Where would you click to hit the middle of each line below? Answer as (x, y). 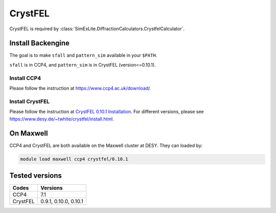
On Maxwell (29, 133)
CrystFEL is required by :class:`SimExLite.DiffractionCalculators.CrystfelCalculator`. (97, 29)
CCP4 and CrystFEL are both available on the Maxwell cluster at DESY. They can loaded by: (106, 145)
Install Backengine (40, 43)
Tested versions (36, 175)
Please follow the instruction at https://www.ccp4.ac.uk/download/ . (80, 88)
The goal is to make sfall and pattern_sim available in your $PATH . (83, 55)
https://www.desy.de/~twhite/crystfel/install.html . (62, 119)
